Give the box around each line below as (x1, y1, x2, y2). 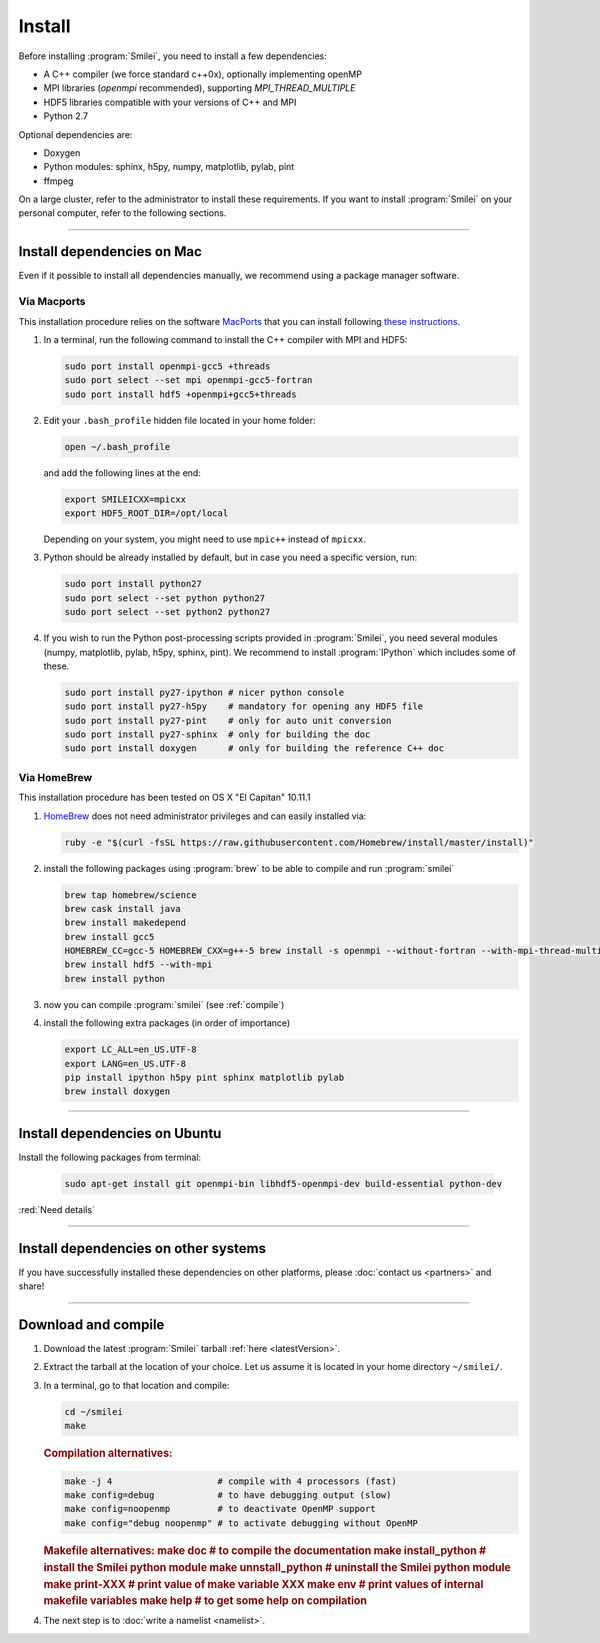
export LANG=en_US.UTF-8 (64, 1058, 187, 1069)
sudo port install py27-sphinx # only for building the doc (64, 729, 371, 740)
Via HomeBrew (18, 770, 93, 784)
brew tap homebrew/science (64, 889, 197, 900)
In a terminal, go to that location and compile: (43, 1379, 230, 1391)
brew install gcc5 (64, 931, 155, 942)
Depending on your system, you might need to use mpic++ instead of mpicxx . (43, 533, 367, 545)
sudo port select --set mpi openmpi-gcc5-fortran (64, 375, 313, 386)
